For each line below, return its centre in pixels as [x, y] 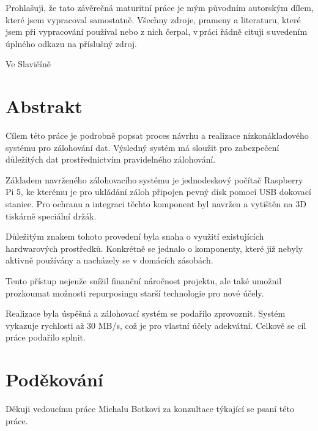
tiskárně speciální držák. [51, 215]
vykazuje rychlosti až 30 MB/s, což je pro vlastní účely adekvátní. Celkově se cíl [156, 325]
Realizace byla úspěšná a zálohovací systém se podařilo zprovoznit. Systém [146, 313]
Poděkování [54, 379]
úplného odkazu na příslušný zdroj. [71, 43]
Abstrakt [44, 106]
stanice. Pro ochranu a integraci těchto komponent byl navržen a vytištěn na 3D [156, 204]
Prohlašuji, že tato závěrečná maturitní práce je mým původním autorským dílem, [160, 7]
